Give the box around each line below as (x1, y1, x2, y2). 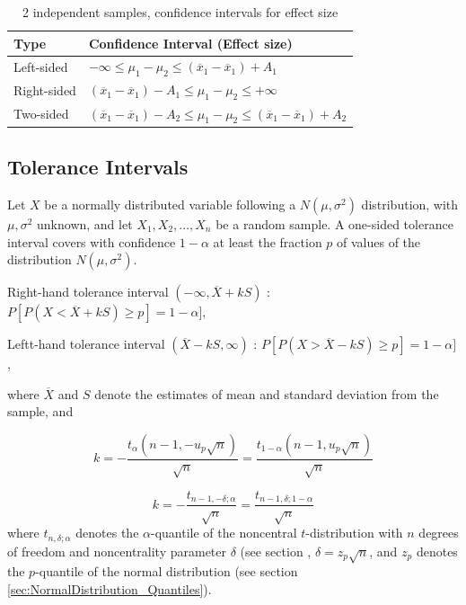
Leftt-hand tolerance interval (7, 334, 165, 353)
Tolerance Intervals (7, 153, 189, 181)
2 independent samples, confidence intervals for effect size (22, 3, 339, 21)
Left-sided (13, 58, 68, 76)
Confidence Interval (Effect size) (88, 33, 293, 52)
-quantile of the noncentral (151, 523, 297, 542)
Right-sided (13, 81, 76, 100)
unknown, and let (37, 215, 133, 234)
